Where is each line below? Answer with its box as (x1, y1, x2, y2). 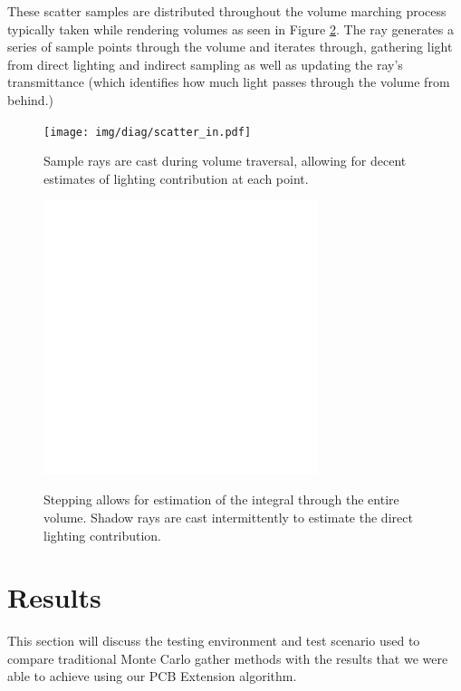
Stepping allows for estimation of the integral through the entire (43, 490, 399, 509)
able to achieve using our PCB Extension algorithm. (7, 667, 297, 686)
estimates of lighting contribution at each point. (43, 168, 309, 187)
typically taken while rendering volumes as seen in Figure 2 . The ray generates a (7, 19, 455, 38)
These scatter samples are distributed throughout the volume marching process (7, 2, 447, 20)
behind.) (7, 90, 53, 109)
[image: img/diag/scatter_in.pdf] (43, 125, 252, 139)
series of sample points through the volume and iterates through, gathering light (7, 37, 453, 56)
